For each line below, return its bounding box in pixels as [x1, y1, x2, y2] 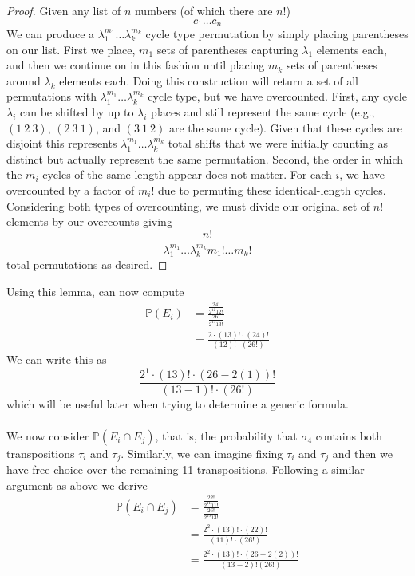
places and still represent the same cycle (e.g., [151, 104, 375, 120]
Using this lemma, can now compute [6, 282, 184, 299]
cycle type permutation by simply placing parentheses [145, 26, 409, 42]
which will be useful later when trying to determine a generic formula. [6, 396, 349, 412]
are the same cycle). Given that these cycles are [168, 119, 402, 136]
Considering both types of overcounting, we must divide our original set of [6, 197, 370, 214]
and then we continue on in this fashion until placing [6, 57, 265, 73]
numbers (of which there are [134, 2, 273, 18]
